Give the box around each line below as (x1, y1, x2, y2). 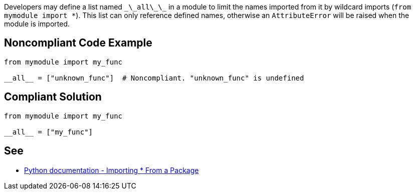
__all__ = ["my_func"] (4, 127, 93, 136)
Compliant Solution (4, 90, 102, 103)
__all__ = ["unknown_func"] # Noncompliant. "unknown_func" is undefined (4, 73, 304, 82)
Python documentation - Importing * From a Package (24, 165, 199, 174)
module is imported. (4, 19, 70, 28)
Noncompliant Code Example (4, 36, 152, 49)
